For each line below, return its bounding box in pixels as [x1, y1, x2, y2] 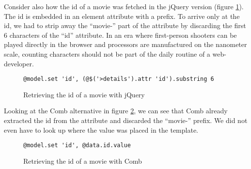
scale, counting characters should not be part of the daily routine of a [4, 48, 210, 59]
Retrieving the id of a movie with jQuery [23, 89, 145, 99]
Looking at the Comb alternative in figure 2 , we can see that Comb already [4, 106, 228, 116]
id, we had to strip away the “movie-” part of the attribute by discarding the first [4, 20, 246, 31]
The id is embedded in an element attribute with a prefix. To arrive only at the [4, 11, 240, 21]
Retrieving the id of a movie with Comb [23, 155, 142, 166]
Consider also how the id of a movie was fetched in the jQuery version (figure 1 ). [4, 1, 244, 11]
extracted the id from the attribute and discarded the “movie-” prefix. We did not [4, 115, 248, 125]
